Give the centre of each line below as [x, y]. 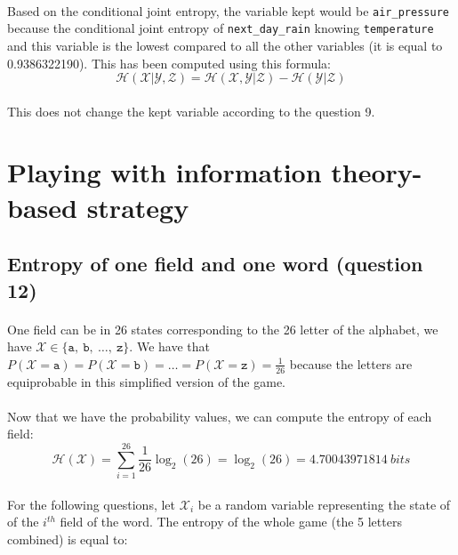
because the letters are [351, 363]
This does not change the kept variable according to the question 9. [191, 111]
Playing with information [165, 172]
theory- [377, 172]
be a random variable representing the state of [324, 504]
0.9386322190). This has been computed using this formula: [169, 63]
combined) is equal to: [68, 539]
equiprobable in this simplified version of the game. [146, 381]
